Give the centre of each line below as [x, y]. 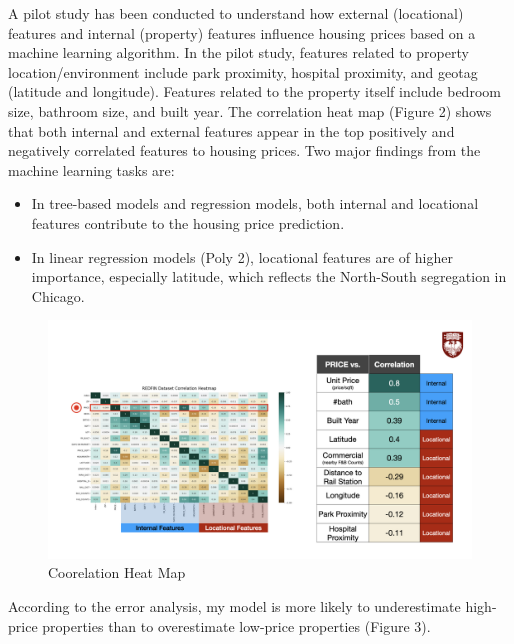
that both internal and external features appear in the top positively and [231, 130]
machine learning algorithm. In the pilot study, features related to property [238, 52]
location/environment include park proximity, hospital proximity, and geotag [243, 71]
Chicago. [58, 295]
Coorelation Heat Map [117, 572]
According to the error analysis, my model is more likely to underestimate [234, 606]
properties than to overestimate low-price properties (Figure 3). [236, 625]
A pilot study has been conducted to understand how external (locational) [236, 13]
